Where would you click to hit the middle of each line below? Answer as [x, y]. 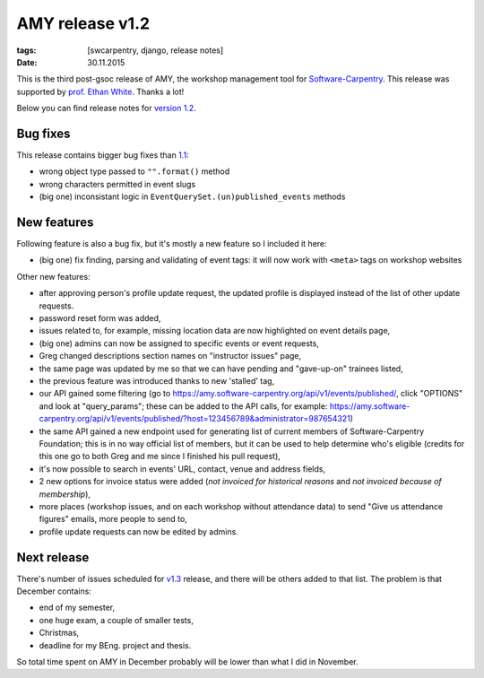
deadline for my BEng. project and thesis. [115, 645]
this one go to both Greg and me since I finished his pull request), [160, 456]
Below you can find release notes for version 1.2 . [106, 109]
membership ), [65, 494]
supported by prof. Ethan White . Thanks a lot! [100, 91]
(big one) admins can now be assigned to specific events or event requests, [179, 343]
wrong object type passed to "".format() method [134, 171]
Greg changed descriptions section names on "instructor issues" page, [170, 356]
